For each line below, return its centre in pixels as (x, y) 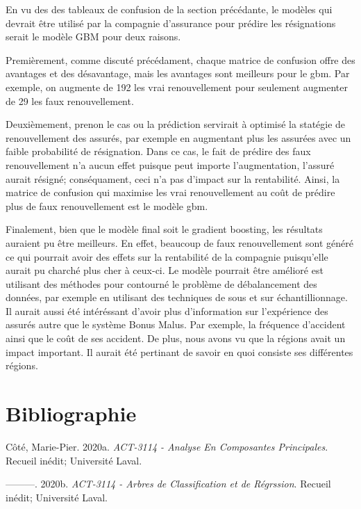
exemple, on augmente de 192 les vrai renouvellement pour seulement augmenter (177, 87)
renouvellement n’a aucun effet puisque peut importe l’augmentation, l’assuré (170, 164)
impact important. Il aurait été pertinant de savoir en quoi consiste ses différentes (179, 352)
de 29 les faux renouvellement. (70, 100)
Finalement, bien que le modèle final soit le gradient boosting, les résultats (164, 229)
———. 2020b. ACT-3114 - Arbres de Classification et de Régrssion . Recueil (168, 484)
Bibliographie (71, 413)
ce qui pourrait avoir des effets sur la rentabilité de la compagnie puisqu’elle (167, 256)
